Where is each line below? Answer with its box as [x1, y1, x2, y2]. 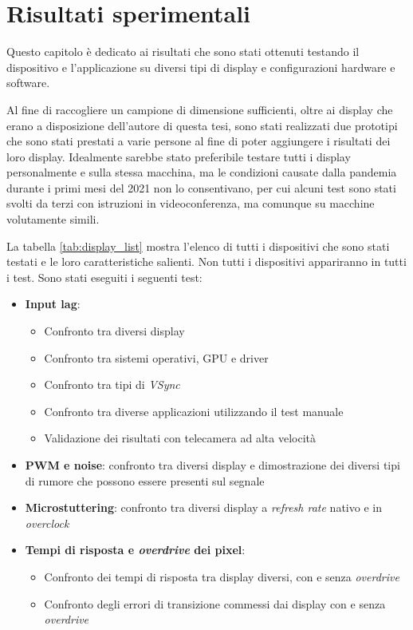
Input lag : [25, 295, 81, 312]
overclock [25, 514, 69, 531]
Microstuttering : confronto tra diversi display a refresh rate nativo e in [25, 499, 382, 516]
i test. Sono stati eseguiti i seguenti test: [6, 268, 203, 285]
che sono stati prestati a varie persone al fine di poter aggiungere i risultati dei [6, 133, 391, 149]
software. [6, 74, 50, 91]
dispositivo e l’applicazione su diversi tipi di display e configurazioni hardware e [6, 58, 395, 75]
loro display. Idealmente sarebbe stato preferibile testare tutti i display [6, 148, 351, 164]
